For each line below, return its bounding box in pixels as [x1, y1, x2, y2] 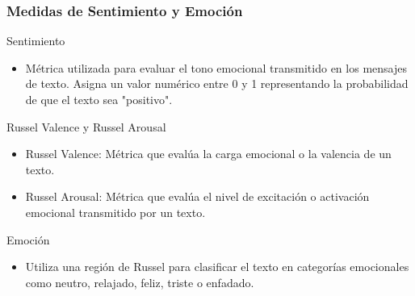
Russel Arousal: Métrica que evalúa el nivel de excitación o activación [25, 188, 370, 205]
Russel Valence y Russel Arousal [6, 118, 166, 135]
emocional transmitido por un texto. [25, 203, 206, 220]
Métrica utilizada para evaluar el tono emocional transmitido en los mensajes [25, 59, 407, 76]
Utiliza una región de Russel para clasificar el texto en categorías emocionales [25, 258, 409, 275]
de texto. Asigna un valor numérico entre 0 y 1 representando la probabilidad [25, 75, 409, 92]
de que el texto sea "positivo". [25, 91, 173, 107]
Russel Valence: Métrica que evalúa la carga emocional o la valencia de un [25, 145, 392, 162]
